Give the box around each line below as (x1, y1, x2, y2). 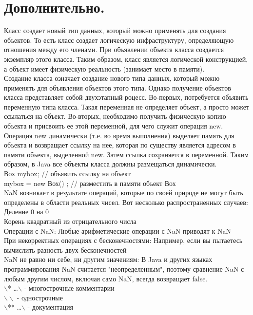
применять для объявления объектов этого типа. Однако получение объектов (4, 82, 231, 93)
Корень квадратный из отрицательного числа (4, 216, 136, 226)
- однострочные (17, 292, 63, 302)
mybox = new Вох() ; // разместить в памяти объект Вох (4, 178, 176, 188)
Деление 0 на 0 (4, 206, 49, 217)
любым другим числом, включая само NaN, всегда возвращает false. (4, 273, 208, 283)
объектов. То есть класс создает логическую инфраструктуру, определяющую (4, 35, 234, 45)
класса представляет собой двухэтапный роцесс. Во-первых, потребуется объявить (4, 92, 249, 102)
